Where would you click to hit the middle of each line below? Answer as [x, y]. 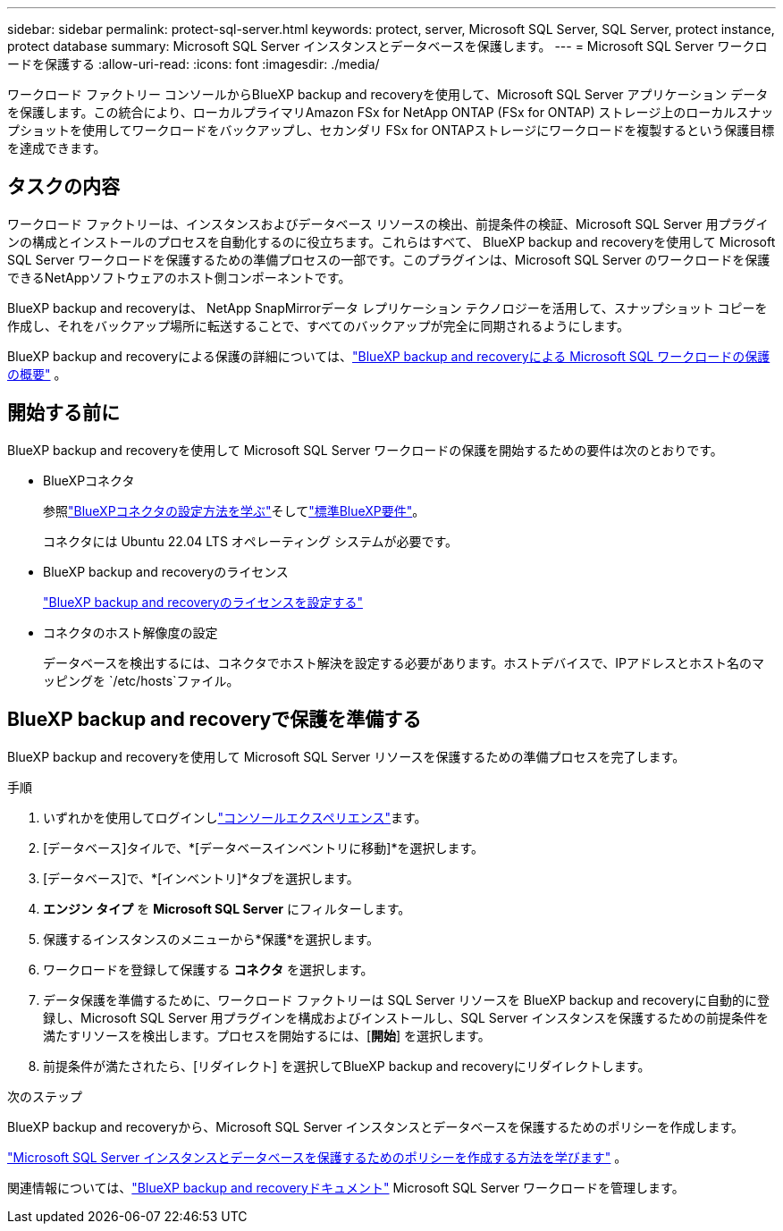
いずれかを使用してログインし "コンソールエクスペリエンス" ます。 [235, 817]
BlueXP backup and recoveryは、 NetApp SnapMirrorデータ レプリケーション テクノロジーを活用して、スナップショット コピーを [387, 308]
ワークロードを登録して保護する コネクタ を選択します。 [208, 969]
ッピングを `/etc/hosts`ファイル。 [141, 680]
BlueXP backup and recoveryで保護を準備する [215, 720]
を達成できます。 [57, 148]
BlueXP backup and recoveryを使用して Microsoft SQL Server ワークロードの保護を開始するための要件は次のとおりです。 [365, 450]
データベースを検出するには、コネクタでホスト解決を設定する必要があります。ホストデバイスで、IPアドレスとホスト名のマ [404, 662]
